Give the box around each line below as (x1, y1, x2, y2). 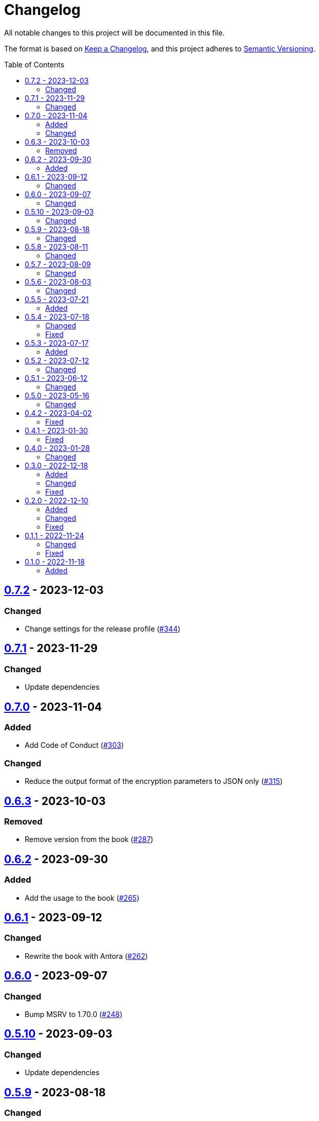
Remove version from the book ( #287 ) (25, 835, 154, 844)
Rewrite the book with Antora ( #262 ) (25, 951, 148, 960)
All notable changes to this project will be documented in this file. (4, 28, 225, 37)
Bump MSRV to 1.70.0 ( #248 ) (25, 1010, 123, 1019)
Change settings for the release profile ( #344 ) (25, 624, 181, 633)
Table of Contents (4, 60, 65, 69)
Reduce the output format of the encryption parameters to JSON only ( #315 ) (25, 777, 283, 786)
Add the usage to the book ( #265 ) (25, 893, 140, 902)
